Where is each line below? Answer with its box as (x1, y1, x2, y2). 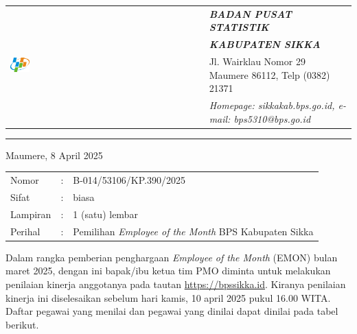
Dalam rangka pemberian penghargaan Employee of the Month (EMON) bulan (5, 250, 338, 264)
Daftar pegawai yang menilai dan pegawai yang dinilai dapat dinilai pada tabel (5, 304, 338, 318)
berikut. (5, 317, 39, 331)
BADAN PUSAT (209, 6, 292, 21)
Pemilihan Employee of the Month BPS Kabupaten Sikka (73, 224, 314, 238)
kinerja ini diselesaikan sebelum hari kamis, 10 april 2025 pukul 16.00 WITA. (5, 290, 331, 305)
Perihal (10, 224, 41, 238)
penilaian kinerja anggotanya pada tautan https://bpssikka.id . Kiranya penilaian (5, 276, 346, 291)
